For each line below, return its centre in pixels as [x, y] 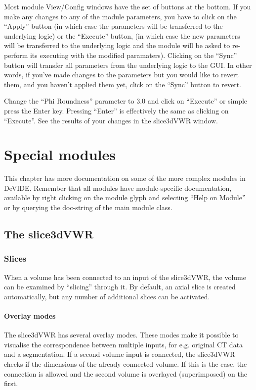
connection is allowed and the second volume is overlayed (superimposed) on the [126, 373]
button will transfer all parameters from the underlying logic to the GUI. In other [128, 65]
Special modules [60, 154]
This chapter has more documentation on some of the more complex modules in [125, 178]
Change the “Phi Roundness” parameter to [69, 101]
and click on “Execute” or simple [197, 101]
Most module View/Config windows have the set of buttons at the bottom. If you [128, 6]
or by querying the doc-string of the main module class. [88, 207]
